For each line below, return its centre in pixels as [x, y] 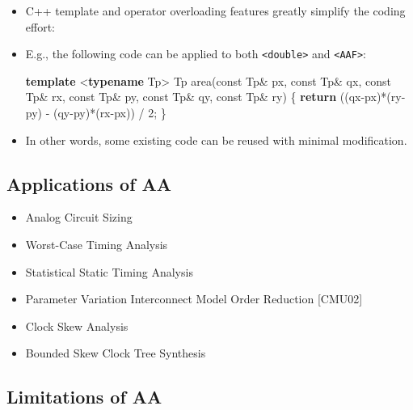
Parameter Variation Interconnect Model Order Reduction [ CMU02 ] [194, 299]
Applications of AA [89, 183]
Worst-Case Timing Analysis [97, 245]
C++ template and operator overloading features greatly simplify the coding [215, 11]
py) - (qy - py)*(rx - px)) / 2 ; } [96, 113]
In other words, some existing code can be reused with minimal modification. [216, 139]
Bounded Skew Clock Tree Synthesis [116, 353]
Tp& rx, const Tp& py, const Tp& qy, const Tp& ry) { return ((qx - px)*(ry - [215, 97]
